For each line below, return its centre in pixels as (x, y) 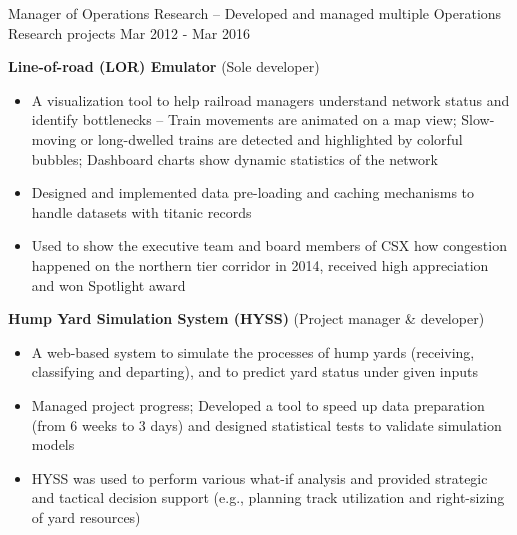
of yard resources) (86, 516)
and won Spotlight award (108, 284)
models (53, 444)
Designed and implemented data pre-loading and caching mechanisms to (253, 192)
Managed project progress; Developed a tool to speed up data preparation (258, 404)
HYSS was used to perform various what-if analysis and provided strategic (259, 477)
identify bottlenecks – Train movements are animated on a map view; (244, 119)
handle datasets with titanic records (141, 211)
